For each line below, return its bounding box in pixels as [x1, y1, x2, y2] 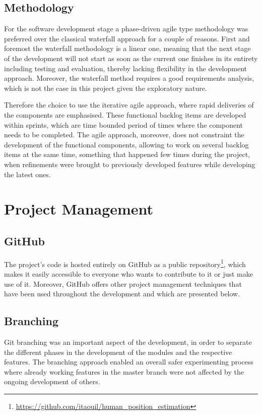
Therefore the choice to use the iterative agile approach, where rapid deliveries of [4, 99, 254, 110]
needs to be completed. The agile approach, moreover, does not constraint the [4, 129, 244, 140]
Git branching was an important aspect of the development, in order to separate [4, 336, 252, 347]
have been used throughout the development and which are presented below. [4, 288, 240, 299]
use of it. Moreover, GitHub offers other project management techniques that [4, 278, 242, 289]
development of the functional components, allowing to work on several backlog [4, 139, 249, 149]
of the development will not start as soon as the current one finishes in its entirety [4, 53, 258, 63]
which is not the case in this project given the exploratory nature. [4, 82, 207, 93]
